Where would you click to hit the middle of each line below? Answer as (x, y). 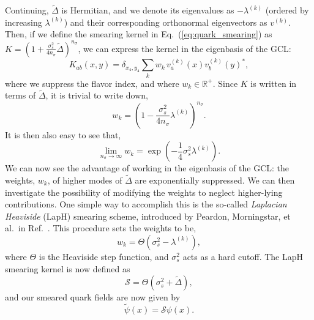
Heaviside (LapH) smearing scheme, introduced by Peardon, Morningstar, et (148, 216)
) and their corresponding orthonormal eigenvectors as (166, 22)
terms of (21, 95)
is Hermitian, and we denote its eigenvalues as (148, 10)
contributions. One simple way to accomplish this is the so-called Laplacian (146, 204)
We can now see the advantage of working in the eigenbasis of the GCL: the (147, 168)
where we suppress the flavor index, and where (92, 83)
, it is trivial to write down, (97, 95)
